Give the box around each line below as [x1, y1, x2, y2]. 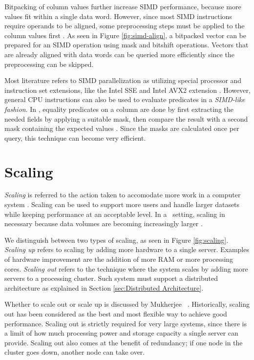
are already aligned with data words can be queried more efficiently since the [4, 49, 234, 59]
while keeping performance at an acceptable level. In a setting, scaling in [4, 209, 225, 219]
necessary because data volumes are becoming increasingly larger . [4, 218, 203, 229]
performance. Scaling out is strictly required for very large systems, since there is [4, 318, 247, 328]
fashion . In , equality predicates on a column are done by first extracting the [4, 104, 234, 114]
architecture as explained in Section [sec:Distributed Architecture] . [4, 282, 204, 293]
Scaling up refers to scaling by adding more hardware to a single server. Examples [4, 244, 249, 254]
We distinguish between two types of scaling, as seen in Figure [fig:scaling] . [4, 234, 229, 245]
